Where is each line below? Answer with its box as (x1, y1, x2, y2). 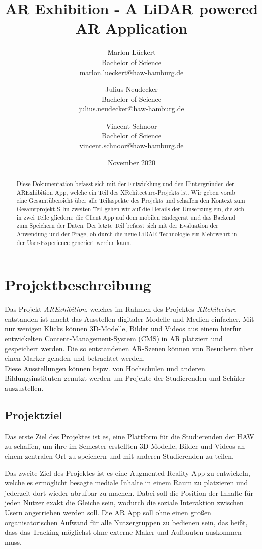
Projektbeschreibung (5, 274, 151, 295)
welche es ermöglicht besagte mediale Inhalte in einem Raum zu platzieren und (5, 477, 248, 488)
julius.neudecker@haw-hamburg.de (79, 103, 184, 114)
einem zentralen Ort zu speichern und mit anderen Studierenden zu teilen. (5, 450, 234, 461)
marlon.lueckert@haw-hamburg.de (79, 67, 184, 77)
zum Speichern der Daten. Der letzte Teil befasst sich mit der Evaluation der (16, 221, 218, 230)
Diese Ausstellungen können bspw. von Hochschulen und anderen (5, 362, 205, 373)
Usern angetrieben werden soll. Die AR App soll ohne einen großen (5, 507, 211, 517)
